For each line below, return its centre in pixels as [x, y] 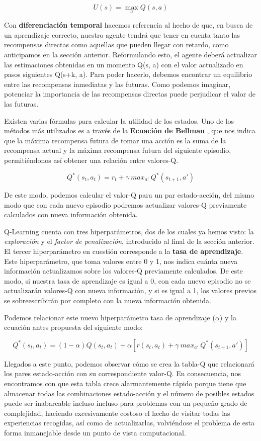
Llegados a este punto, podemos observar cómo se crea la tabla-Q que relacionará [129, 363]
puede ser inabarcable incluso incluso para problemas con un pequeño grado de [126, 403]
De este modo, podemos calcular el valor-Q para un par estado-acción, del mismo [129, 195]
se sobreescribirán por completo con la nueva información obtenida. [108, 300]
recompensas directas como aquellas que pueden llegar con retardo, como [116, 45]
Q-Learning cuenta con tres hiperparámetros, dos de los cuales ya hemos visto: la [129, 231]
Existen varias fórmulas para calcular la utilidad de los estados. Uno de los [119, 120]
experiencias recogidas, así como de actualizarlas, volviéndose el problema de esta [129, 423]
